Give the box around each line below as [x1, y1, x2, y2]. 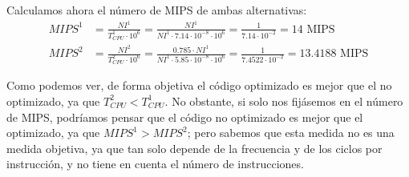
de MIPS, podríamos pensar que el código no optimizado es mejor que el [6, 108, 363, 125]
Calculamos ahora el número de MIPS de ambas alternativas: [6, 2, 307, 18]
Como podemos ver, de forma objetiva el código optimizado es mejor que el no [6, 77, 392, 94]
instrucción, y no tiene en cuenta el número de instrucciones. [6, 155, 304, 172]
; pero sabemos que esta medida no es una [187, 124, 395, 141]
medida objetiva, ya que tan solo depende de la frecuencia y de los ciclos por [6, 139, 383, 156]
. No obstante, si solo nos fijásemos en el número [164, 92, 403, 109]
